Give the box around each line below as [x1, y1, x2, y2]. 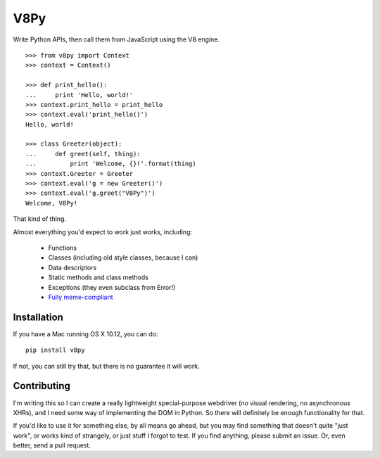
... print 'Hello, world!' [25, 91, 134, 98]
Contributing [13, 380, 70, 392]
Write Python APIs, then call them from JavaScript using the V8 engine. [13, 35, 220, 44]
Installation [13, 311, 63, 323]
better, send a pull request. [13, 441, 91, 450]
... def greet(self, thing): [25, 150, 141, 158]
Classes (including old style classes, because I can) [48, 253, 198, 262]
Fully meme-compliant [48, 293, 113, 301]
